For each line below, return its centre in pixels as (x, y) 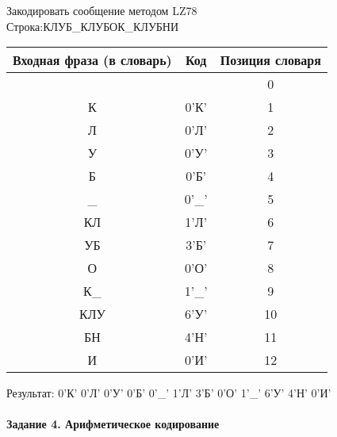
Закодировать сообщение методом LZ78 (102, 10)
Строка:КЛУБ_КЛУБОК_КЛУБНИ (93, 26)
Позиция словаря (270, 60)
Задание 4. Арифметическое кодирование (113, 424)
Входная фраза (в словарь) (92, 60)
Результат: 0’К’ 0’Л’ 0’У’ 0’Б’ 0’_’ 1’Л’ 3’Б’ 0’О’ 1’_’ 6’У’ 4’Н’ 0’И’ (169, 393)
